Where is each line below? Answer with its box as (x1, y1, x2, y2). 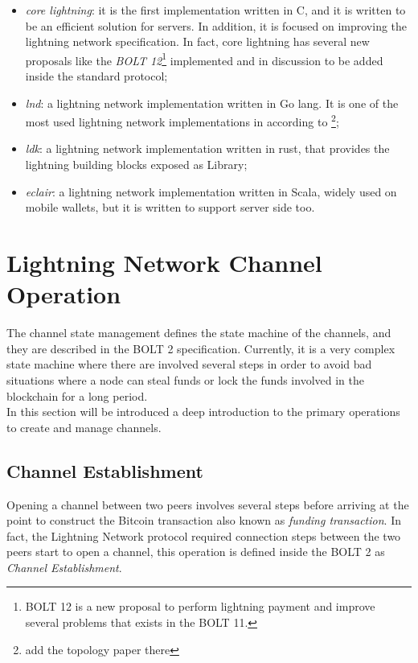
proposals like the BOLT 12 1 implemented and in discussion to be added (25, 49, 383, 68)
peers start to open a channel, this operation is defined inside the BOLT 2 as (6, 543, 385, 560)
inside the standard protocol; (25, 68, 168, 84)
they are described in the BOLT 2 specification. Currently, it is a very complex (6, 340, 395, 356)
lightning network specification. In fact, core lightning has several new (25, 33, 370, 50)
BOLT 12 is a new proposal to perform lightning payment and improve (25, 598, 375, 615)
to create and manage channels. (6, 418, 162, 435)
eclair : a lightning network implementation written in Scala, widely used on (25, 183, 397, 200)
